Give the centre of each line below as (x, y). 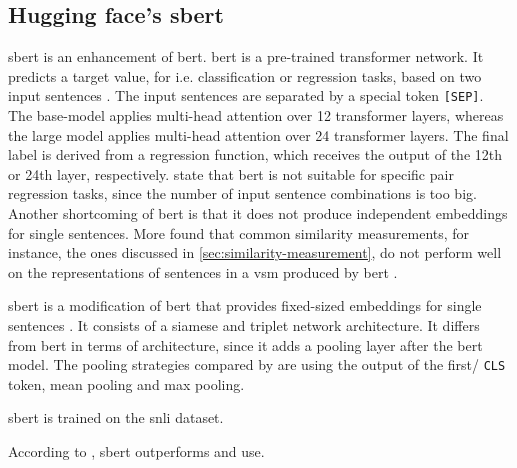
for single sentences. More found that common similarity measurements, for (239, 232)
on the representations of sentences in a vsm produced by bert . (203, 271)
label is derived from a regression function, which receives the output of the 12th (255, 154)
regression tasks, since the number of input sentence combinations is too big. (242, 193)
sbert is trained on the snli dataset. (116, 417)
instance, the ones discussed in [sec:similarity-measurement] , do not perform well (255, 252)
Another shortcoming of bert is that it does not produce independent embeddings (258, 213)
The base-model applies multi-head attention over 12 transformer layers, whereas (256, 115)
